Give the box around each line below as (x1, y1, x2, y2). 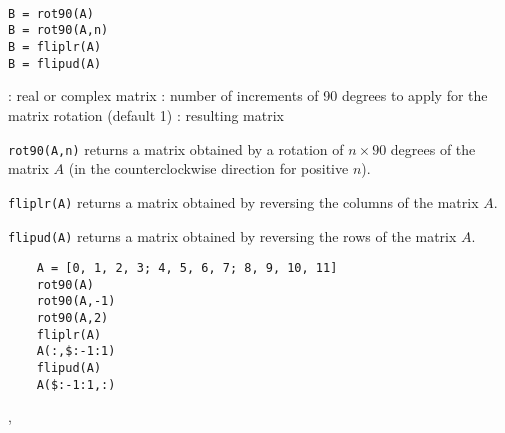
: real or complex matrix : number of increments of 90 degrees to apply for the (8, 85, 488, 106)
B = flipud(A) (8, 56, 102, 71)
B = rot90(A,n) (8, 23, 109, 38)
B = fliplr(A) (8, 40, 102, 55)
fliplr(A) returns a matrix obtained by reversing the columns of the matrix (8, 191, 479, 212)
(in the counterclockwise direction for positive (68, 158, 349, 179)
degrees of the (390, 138, 476, 159)
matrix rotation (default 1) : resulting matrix (8, 105, 284, 125)
